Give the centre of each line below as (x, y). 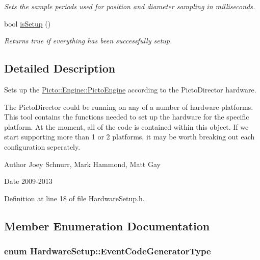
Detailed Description (60, 68)
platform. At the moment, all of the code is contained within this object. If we (126, 126)
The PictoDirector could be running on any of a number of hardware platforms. (129, 107)
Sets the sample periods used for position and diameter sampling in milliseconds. (130, 6)
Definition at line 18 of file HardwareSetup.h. (74, 198)
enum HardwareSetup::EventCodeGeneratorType (108, 251)
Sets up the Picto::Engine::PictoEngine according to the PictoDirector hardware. (130, 89)
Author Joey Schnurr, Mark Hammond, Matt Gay (82, 164)
